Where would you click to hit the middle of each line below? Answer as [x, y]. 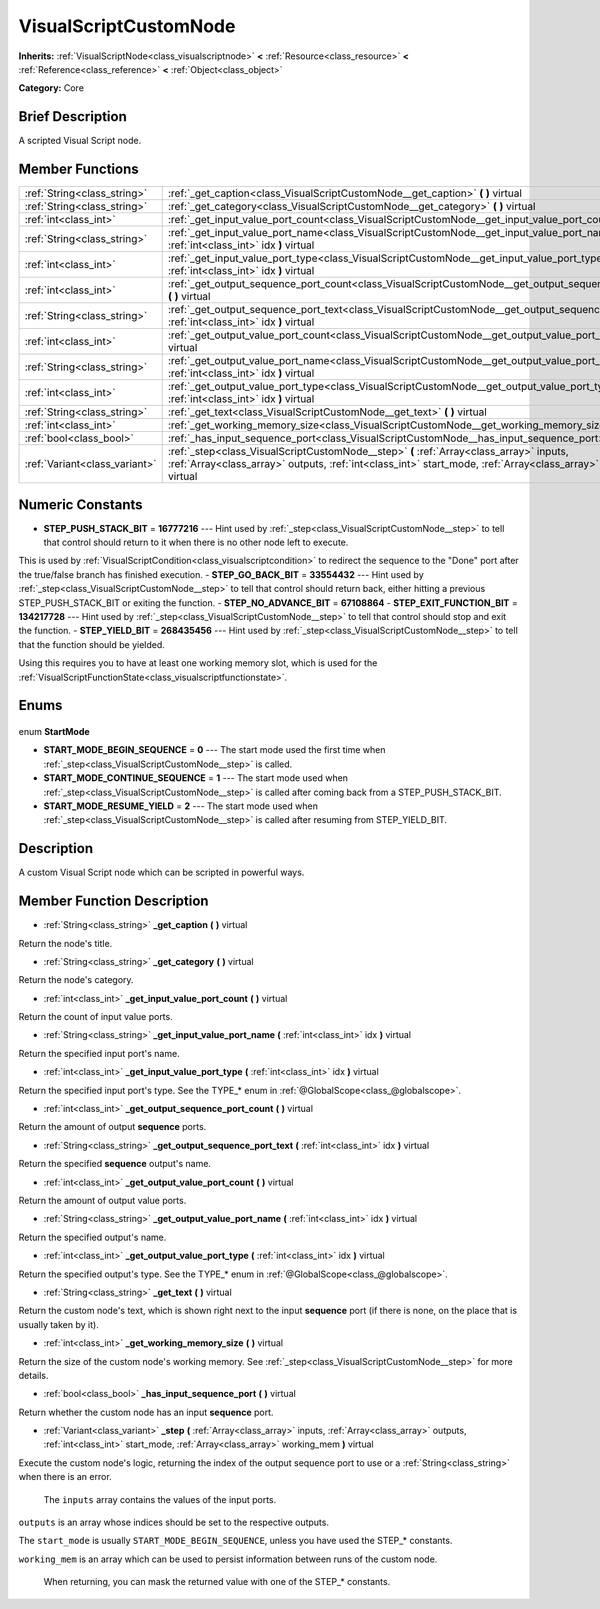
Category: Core [51, 88]
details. [33, 1375]
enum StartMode [54, 731]
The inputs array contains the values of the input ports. [160, 1499]
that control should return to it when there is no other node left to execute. [196, 542]
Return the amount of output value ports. [102, 1200]
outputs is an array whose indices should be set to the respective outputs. [174, 1522]
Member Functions [78, 169]
